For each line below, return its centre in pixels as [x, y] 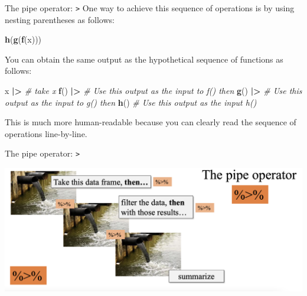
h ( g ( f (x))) [23, 39]
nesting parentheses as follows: [60, 19]
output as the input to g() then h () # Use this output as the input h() [131, 102]
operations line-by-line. [46, 133]
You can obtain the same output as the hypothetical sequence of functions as [144, 59]
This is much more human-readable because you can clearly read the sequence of [151, 122]
